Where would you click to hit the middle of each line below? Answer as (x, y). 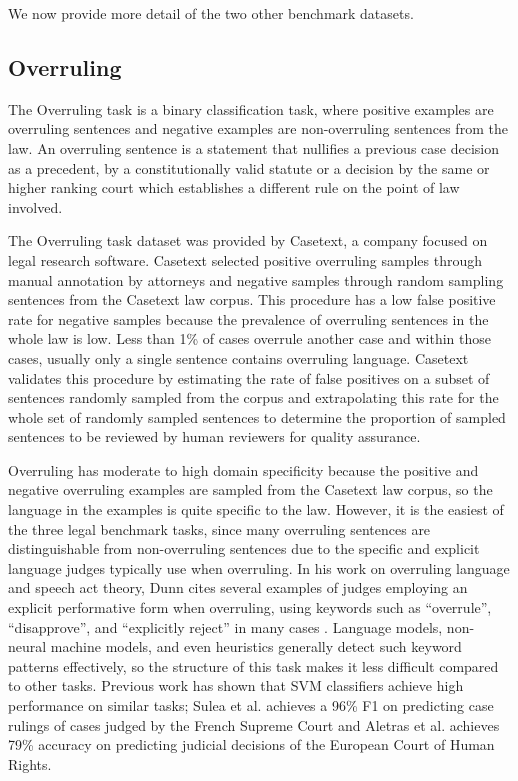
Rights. (30, 763)
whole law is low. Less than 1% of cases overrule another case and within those (249, 338)
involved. (35, 206)
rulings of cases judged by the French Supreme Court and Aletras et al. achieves (254, 724)
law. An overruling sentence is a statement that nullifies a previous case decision (253, 147)
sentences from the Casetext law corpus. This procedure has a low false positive (252, 299)
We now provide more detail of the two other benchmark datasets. (211, 13)
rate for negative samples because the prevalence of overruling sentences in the (248, 318)
